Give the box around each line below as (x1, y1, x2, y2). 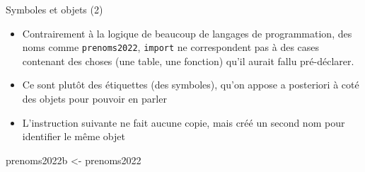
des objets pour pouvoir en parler (22, 91, 167, 106)
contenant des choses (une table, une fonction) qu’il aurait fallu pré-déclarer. (22, 53, 354, 68)
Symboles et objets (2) (6, 2, 103, 16)
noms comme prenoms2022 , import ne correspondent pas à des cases (22, 40, 320, 55)
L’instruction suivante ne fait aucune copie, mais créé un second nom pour (22, 115, 345, 130)
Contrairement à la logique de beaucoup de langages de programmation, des (22, 25, 352, 40)
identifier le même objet (22, 129, 125, 144)
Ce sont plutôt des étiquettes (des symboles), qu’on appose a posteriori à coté (22, 77, 359, 92)
